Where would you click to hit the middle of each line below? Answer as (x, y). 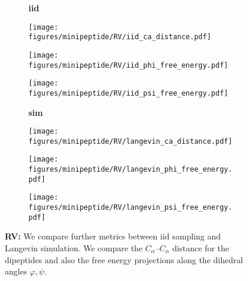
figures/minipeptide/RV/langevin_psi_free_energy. (131, 208)
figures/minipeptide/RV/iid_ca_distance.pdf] (120, 37)
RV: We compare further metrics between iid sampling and (113, 236)
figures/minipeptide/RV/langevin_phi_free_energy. (131, 170)
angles (16, 271)
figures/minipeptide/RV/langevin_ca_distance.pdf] (131, 141)
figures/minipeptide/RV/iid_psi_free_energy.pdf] (128, 93)
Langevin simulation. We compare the (74, 247)
